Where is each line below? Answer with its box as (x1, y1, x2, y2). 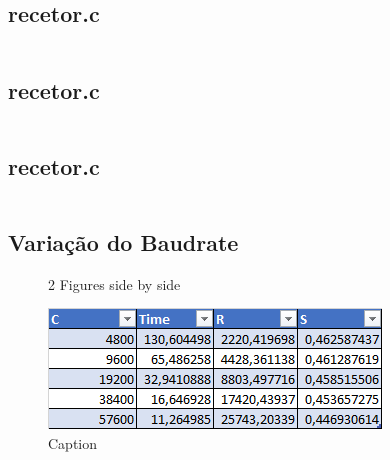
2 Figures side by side (48, 273, 181, 294)
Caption (48, 433, 98, 453)
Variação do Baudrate (8, 227, 239, 257)
